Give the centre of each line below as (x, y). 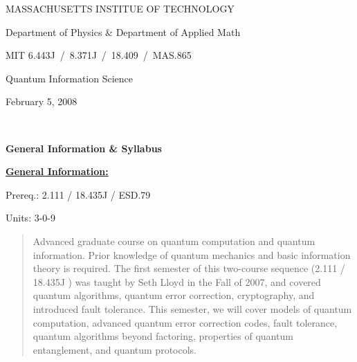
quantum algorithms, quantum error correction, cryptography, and (174, 295)
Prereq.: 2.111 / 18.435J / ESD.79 (78, 194)
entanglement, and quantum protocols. (115, 349)
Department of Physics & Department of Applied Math (123, 31)
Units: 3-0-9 (31, 218)
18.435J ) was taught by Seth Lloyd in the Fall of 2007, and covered (177, 281)
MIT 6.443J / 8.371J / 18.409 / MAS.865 (99, 55)
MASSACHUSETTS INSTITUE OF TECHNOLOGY (120, 8)
